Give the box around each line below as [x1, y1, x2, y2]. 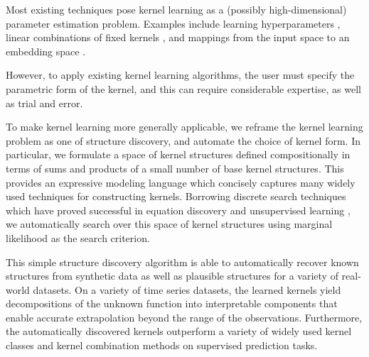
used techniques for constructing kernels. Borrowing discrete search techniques [6, 189, 346, 204]
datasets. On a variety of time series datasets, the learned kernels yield [33, 282, 341, 297]
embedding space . [6, 43, 86, 58]
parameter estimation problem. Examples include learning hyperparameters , [6, 16, 341, 31]
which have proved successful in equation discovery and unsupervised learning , [6, 202, 351, 217]
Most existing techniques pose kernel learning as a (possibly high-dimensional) [6, 2, 347, 16]
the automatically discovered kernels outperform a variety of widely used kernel [6, 324, 352, 339]
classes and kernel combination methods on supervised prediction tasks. [6, 338, 318, 353]
